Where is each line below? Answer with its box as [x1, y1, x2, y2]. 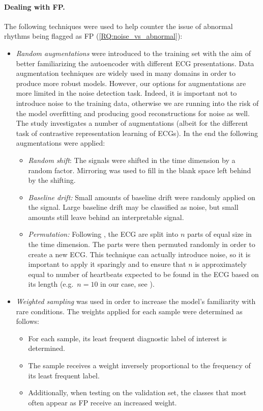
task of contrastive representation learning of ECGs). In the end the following [16, 127, 258, 138]
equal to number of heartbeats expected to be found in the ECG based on [28, 268, 259, 279]
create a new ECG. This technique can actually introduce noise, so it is [28, 249, 251, 259]
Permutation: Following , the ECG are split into [28, 229, 179, 239]
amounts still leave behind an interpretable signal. [28, 211, 184, 222]
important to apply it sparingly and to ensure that [28, 259, 186, 269]
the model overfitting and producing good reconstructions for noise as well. [16, 107, 250, 118]
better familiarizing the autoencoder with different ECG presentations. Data [16, 58, 254, 68]
